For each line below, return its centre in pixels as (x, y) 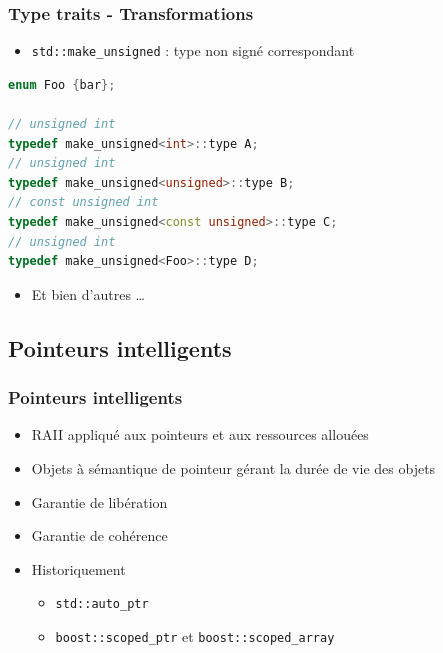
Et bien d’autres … (88, 293)
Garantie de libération (99, 501)
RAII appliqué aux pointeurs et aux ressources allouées (200, 434)
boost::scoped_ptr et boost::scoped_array (195, 636)
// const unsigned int (83, 202)
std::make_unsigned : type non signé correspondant (193, 50)
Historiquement (78, 568)
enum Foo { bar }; (62, 84)
